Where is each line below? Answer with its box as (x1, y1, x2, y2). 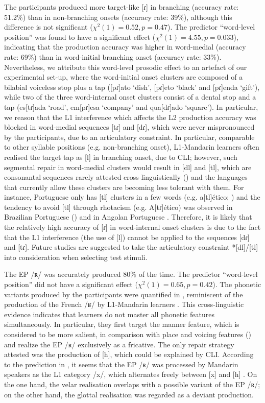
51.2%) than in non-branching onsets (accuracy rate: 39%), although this (4, 11, 232, 22)
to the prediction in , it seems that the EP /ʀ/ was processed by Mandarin (4, 359, 238, 369)
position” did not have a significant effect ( (4, 279, 138, 290)
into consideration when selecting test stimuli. (4, 251, 148, 262)
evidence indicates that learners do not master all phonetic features (4, 309, 214, 319)
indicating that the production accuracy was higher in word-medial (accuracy (4, 41, 246, 52)
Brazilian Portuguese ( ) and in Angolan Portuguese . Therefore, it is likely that (4, 211, 252, 222)
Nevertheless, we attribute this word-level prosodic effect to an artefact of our (4, 61, 247, 72)
